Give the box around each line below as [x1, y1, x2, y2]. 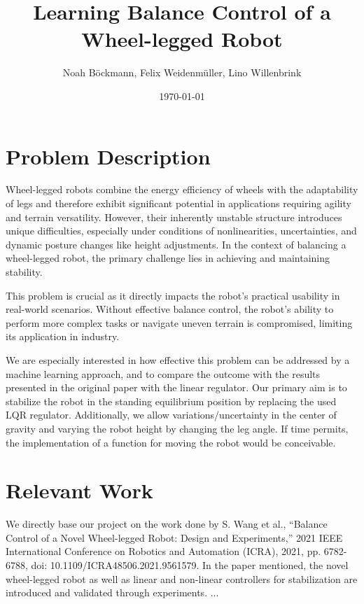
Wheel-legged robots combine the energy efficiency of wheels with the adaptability [6, 182, 358, 197]
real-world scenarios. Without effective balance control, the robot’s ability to [6, 302, 334, 316]
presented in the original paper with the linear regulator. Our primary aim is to [6, 380, 347, 395]
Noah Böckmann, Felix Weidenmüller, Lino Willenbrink [62, 65, 302, 80]
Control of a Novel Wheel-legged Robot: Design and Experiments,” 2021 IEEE [6, 530, 343, 545]
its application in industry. [6, 329, 120, 344]
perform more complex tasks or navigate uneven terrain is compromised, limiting [6, 315, 353, 330]
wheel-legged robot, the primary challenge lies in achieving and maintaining [6, 251, 330, 265]
